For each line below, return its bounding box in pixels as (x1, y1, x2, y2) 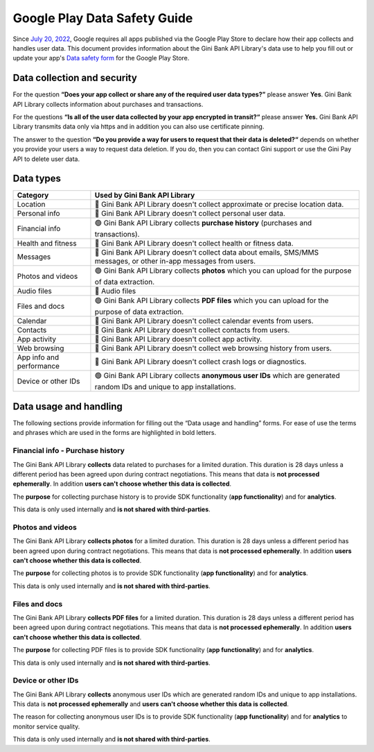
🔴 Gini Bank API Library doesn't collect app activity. (94, 334, 262, 344)
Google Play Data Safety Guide (12, 10, 193, 26)
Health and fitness (17, 239, 77, 248)
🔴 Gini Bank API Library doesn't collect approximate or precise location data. (94, 200, 344, 210)
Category (17, 191, 49, 200)
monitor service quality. (12, 722, 80, 730)
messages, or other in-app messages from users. (94, 257, 256, 266)
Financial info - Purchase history (12, 446, 125, 456)
